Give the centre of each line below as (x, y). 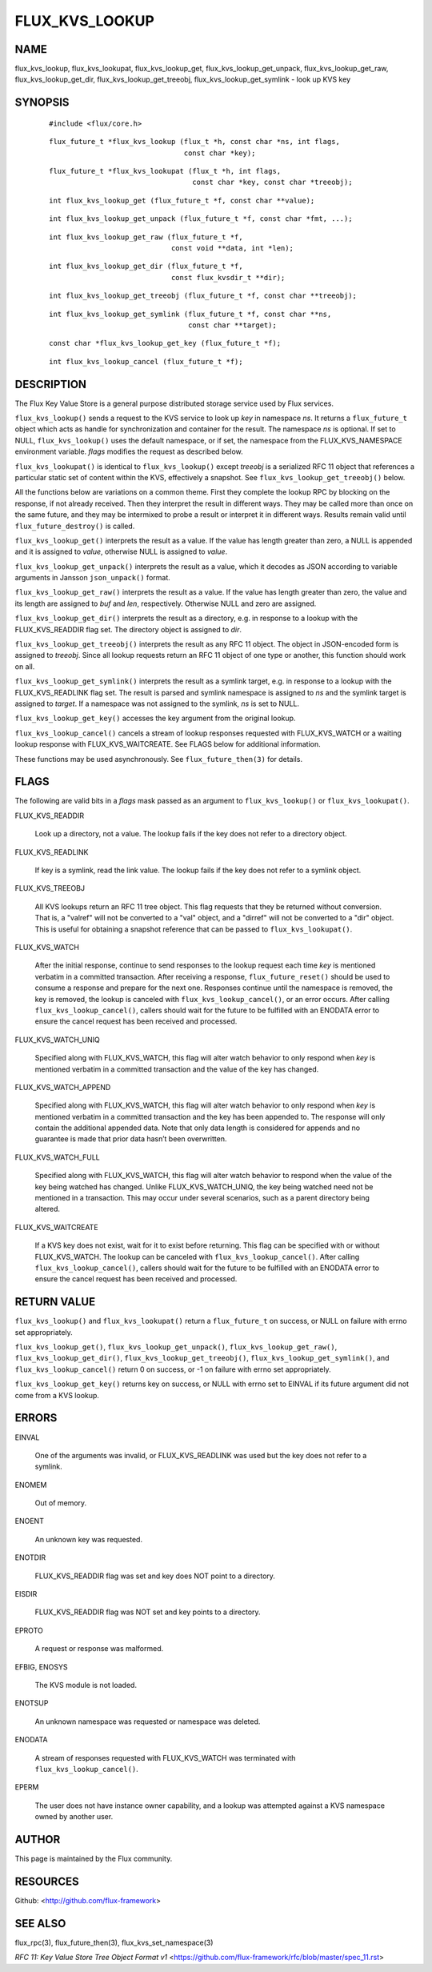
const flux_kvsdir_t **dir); (228, 277)
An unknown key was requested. (89, 1539)
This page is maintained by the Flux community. (94, 1859)
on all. (25, 666)
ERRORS (36, 1418)
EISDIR (26, 1594)
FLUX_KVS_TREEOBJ (50, 888)
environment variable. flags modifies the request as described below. (129, 451)
